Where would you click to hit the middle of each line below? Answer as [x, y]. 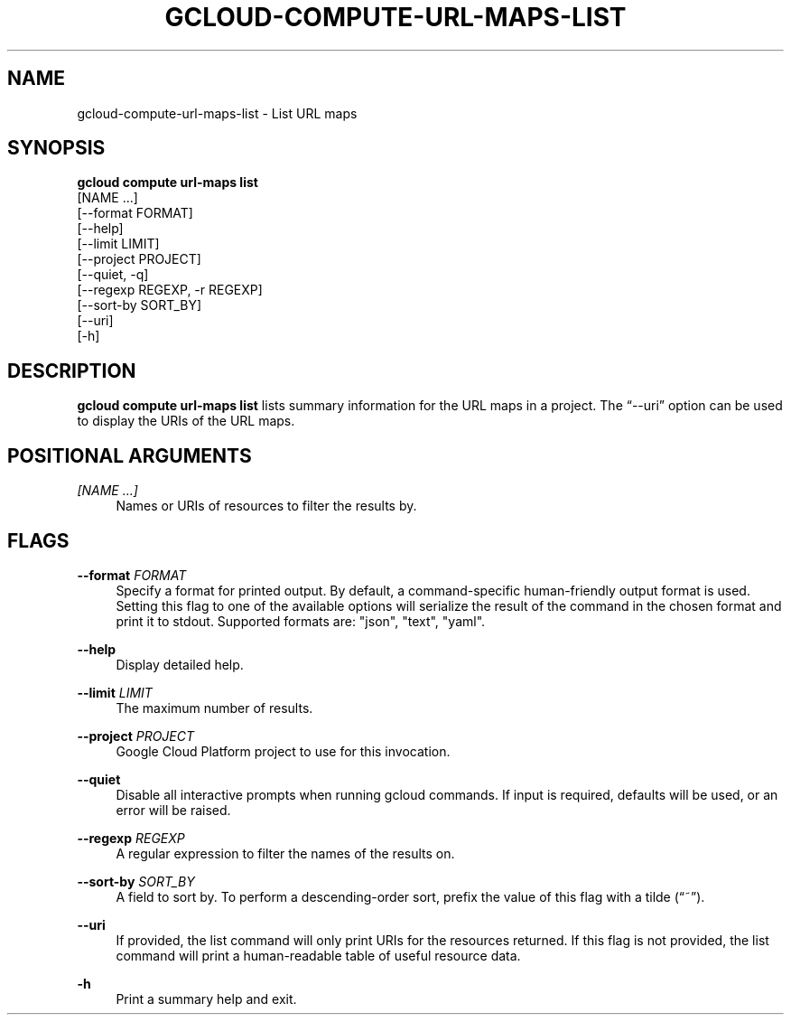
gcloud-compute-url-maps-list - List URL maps [217, 113]
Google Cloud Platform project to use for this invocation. [283, 751]
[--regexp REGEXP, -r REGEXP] [170, 290]
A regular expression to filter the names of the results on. [285, 853]
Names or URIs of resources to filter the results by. [266, 506]
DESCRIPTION [72, 370]
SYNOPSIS [56, 148]
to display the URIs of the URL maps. [186, 421]
